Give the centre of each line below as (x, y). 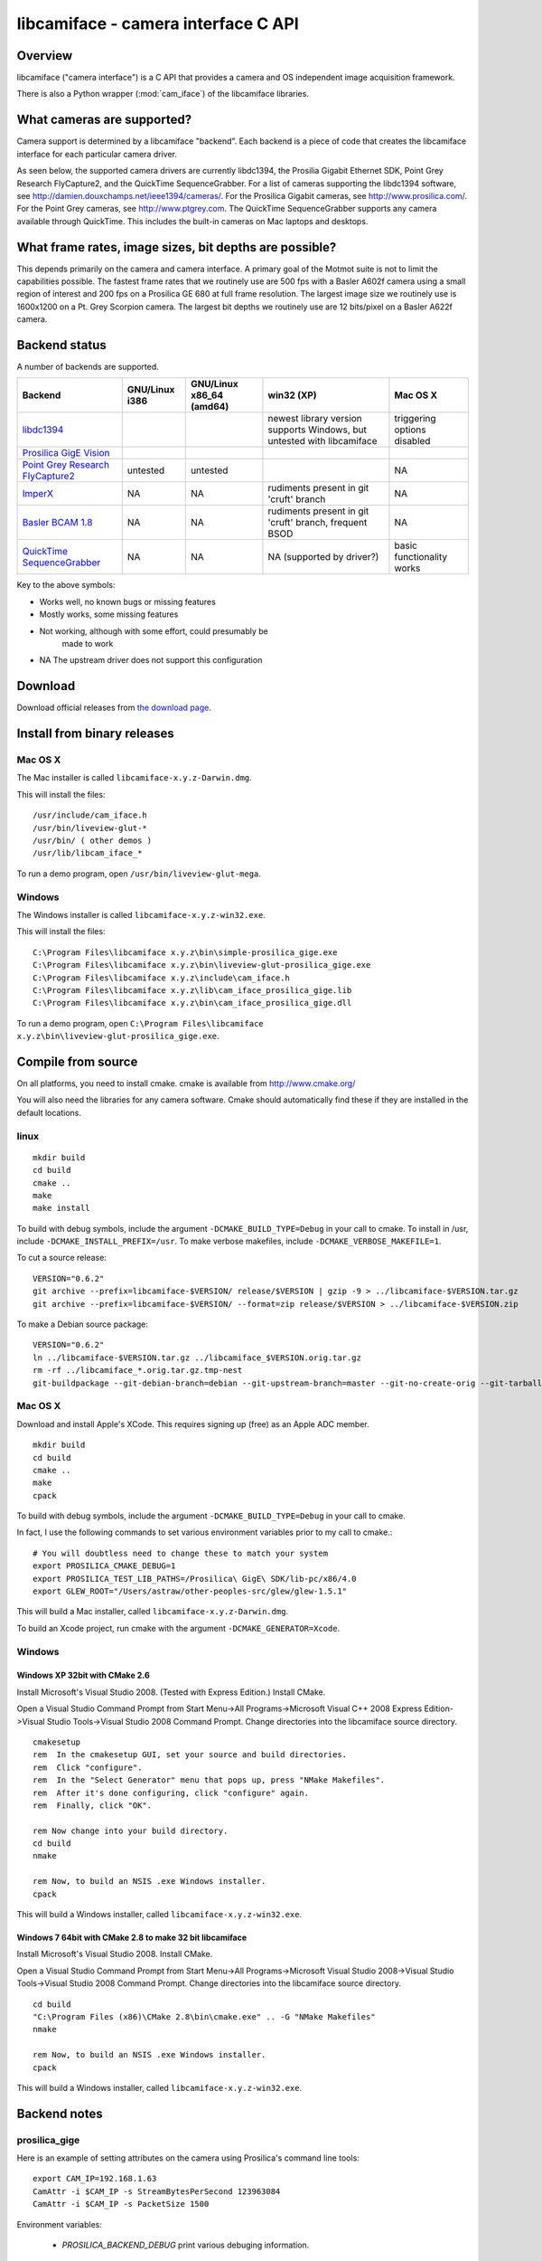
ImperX (38, 494)
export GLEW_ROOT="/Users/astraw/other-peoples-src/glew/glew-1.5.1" (190, 1591)
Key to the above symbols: (66, 585)
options (410, 430)
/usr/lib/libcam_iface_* (88, 853)
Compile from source (77, 1061)
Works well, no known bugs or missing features (127, 601)
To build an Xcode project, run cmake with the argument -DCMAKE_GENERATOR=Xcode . (178, 1628)
